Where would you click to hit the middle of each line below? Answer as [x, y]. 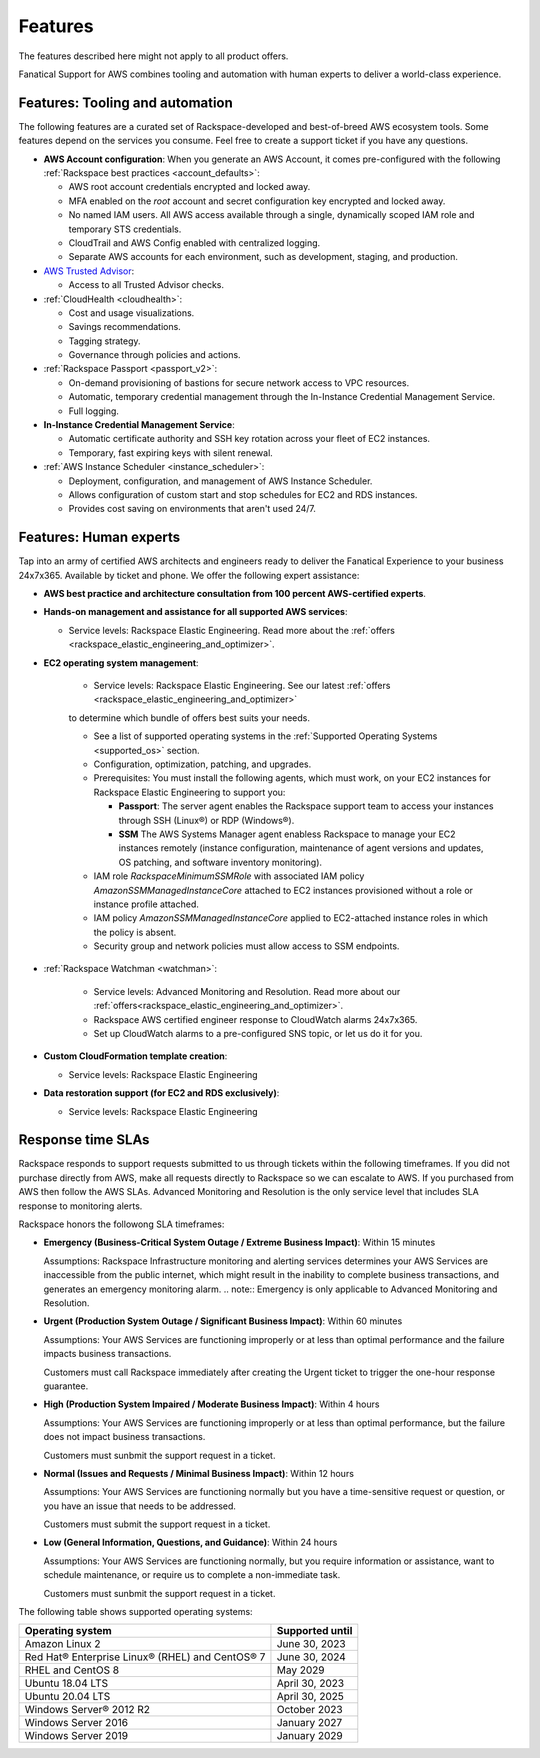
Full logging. [94, 411]
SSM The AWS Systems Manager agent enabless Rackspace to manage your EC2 [287, 834]
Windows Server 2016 [76, 1723]
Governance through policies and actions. [154, 355]
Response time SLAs [84, 1140]
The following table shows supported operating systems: [136, 1612]
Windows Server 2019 [76, 1736]
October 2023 [310, 1710]
